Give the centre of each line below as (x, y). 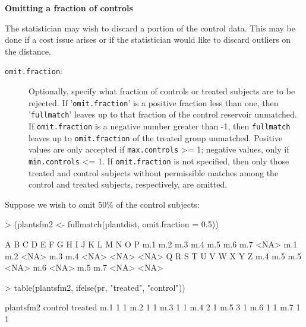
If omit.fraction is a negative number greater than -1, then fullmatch (160, 126)
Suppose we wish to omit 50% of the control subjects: (102, 204)
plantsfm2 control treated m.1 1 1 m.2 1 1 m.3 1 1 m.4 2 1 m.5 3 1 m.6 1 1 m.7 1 (153, 307)
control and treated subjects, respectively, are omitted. (128, 184)
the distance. (28, 51)
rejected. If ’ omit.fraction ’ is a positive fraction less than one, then (154, 102)
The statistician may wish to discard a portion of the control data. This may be (150, 28)
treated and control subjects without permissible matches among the (154, 172)
